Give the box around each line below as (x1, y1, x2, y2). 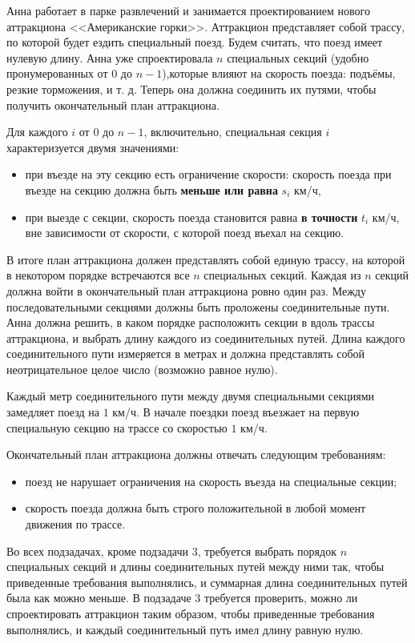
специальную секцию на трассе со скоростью (6, 419, 228, 436)
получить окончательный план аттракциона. (6, 96, 220, 113)
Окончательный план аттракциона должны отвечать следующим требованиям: (6, 446, 386, 463)
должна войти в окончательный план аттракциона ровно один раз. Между (6, 282, 366, 299)
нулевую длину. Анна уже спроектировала (6, 49, 213, 66)
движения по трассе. (25, 516, 126, 532)
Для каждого (6, 123, 68, 140)
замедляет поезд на (6, 404, 99, 420)
